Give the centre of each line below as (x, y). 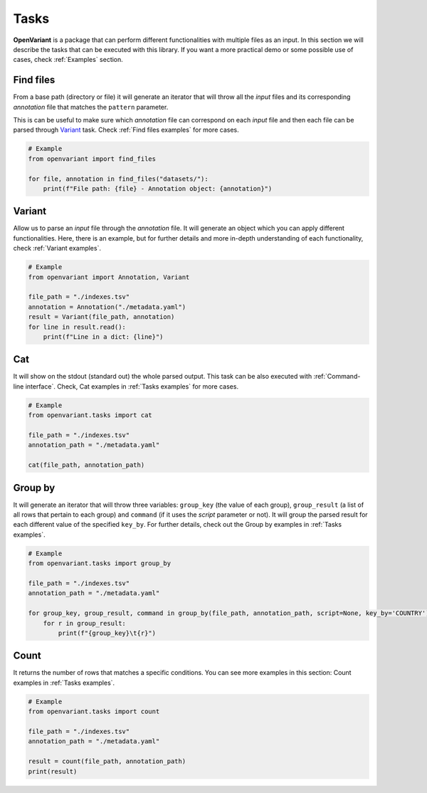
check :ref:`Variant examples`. (57, 248)
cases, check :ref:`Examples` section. (68, 60)
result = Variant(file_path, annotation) (101, 317)
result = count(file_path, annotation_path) (107, 761)
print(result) (53, 771)
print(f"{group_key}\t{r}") (107, 633)
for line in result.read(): (77, 327)
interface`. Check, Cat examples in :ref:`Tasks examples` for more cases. (132, 386)
